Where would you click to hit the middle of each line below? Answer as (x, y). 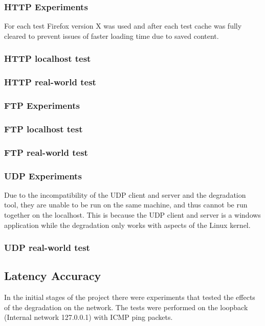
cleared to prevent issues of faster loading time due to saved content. (112, 36)
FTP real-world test (46, 152)
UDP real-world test (47, 248)
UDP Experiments (43, 176)
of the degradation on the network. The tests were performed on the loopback (126, 307)
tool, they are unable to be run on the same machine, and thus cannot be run (126, 205)
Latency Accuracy (53, 276)
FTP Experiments (42, 106)
